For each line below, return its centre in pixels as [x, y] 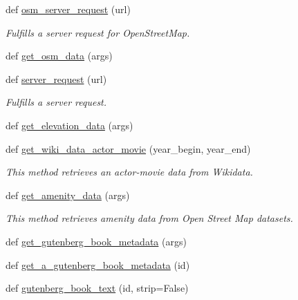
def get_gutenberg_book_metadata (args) [96, 241]
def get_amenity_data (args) [68, 195]
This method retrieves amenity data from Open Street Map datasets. [149, 218]
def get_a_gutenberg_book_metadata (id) [98, 264]
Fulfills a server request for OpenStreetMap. [98, 32]
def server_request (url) [56, 78]
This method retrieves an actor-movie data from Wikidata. [129, 172]
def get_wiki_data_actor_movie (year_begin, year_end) [128, 148]
